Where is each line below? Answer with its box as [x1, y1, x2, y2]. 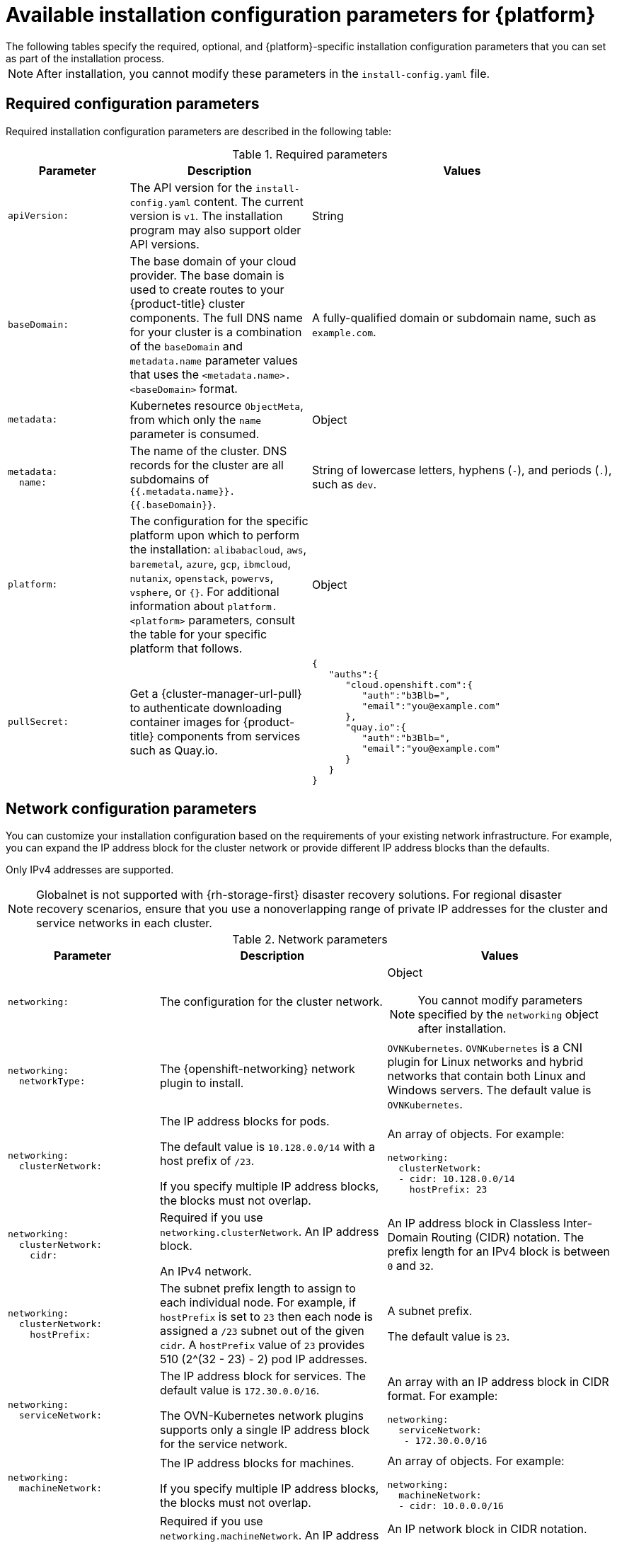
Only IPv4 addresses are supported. [6, 864, 174, 876]
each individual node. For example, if [160, 1295, 356, 1310]
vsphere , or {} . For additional [129, 584, 279, 599]
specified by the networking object [417, 1007, 599, 1022]
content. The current [193, 194, 304, 209]
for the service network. [160, 1437, 288, 1452]
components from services [157, 728, 301, 743]
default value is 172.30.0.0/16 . [160, 1383, 320, 1398]
